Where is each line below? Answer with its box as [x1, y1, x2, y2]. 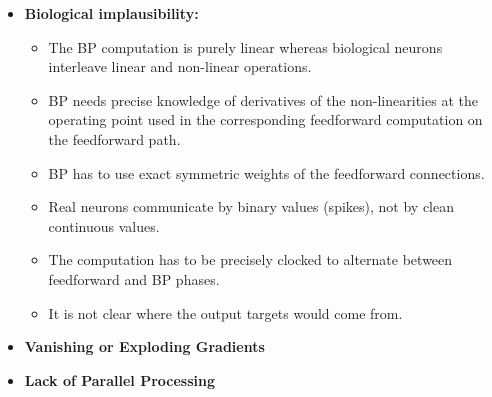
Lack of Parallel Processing [24, 369, 216, 390]
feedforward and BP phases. [48, 268, 220, 289]
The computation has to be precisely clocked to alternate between [48, 249, 453, 270]
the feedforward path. [48, 128, 181, 149]
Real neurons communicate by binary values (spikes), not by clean [48, 196, 454, 217]
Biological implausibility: [24, 3, 199, 23]
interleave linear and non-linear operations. [48, 56, 312, 77]
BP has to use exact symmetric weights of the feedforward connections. [48, 162, 485, 183]
